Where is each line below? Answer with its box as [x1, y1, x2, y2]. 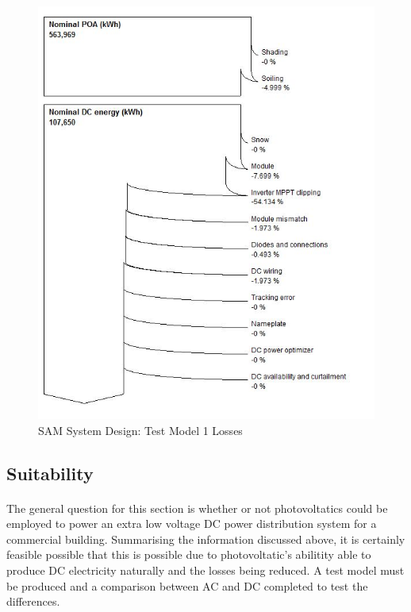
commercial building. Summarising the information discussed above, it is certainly [6, 530, 405, 547]
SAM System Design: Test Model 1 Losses [38, 421, 243, 438]
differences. [6, 593, 60, 610]
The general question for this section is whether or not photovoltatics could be [6, 499, 388, 516]
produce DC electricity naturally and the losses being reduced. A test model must [6, 562, 405, 578]
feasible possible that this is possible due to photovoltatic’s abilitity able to [6, 546, 371, 563]
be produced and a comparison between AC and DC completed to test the [6, 577, 368, 594]
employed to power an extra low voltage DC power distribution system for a [6, 515, 377, 532]
